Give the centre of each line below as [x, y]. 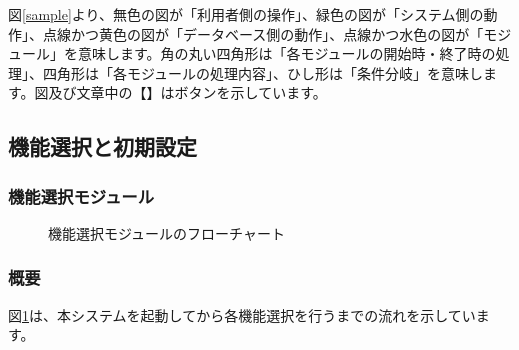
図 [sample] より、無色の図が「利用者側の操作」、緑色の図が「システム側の [246, 14]
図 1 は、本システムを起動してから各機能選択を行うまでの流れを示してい [242, 314]
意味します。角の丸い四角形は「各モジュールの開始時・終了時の [286, 53]
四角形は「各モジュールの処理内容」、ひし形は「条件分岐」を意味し [263, 72]
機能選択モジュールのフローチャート [166, 232]
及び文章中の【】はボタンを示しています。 [187, 92]
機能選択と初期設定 [102, 146]
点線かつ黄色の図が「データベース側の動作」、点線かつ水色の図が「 [263, 33]
